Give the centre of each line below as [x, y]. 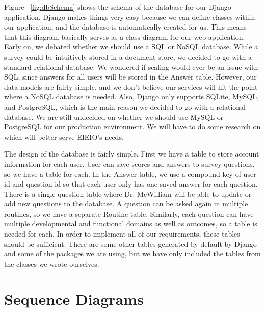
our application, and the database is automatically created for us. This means [125, 27]
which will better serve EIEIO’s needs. [64, 136]
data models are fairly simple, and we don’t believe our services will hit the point [131, 86]
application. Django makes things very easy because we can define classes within [130, 17]
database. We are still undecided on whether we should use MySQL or [114, 116]
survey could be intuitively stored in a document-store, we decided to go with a [128, 56]
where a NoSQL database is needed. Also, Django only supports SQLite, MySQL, [131, 97]
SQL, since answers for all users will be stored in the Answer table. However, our [130, 77]
